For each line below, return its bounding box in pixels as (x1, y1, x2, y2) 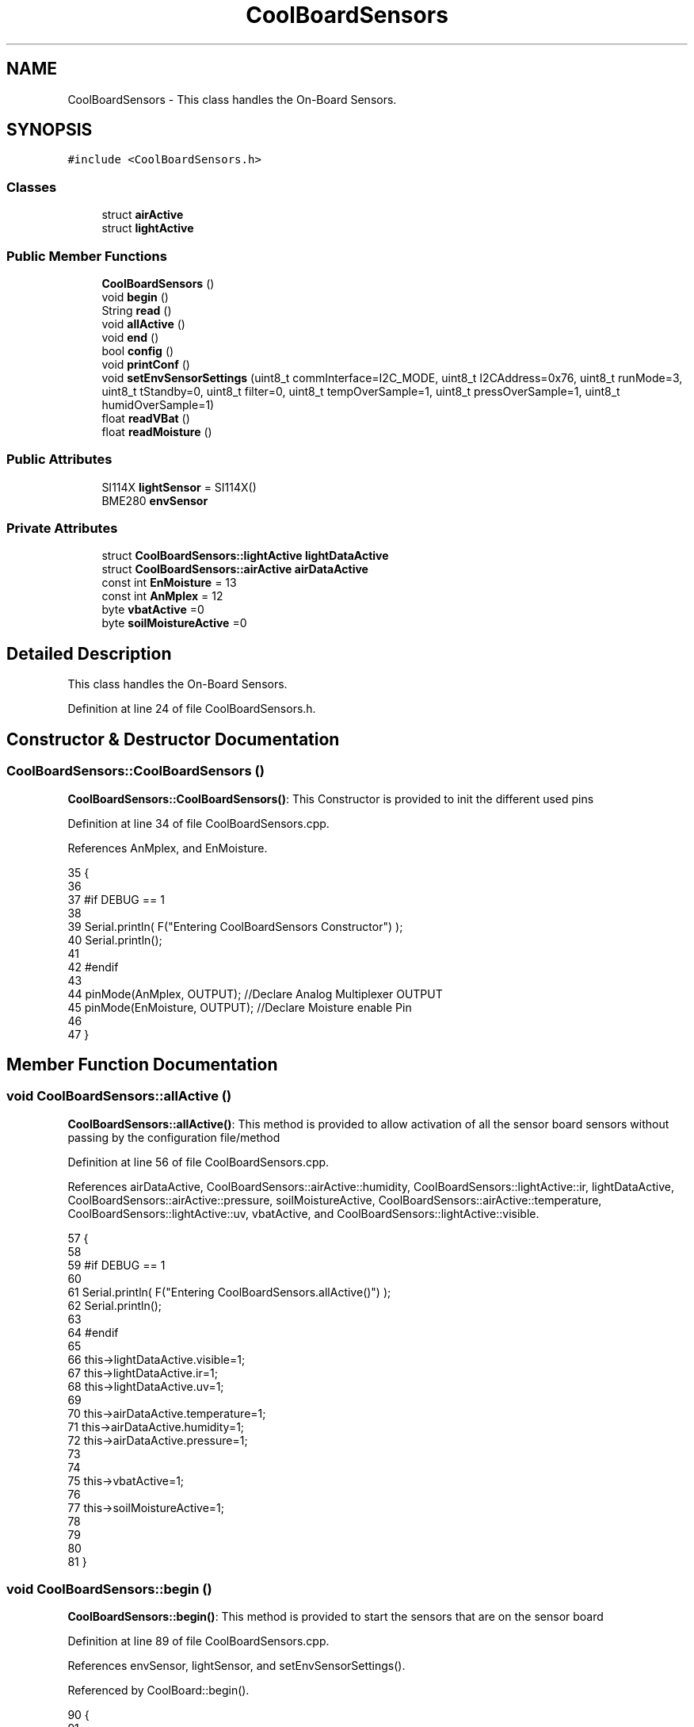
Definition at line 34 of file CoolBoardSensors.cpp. (67, 816, 330, 830)
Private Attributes (6, 520, 118, 537)
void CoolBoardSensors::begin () (6, 1581, 212, 1598)
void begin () (101, 289, 169, 304)
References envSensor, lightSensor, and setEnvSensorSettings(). (67, 1659, 406, 1673)
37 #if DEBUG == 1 (67, 892, 165, 906)
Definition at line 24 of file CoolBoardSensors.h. (67, 702, 316, 716)
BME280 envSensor (101, 493, 208, 507)
